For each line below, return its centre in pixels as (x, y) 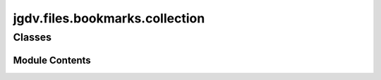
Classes (32, 37)
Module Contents (52, 60)
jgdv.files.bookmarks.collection (109, 18)
